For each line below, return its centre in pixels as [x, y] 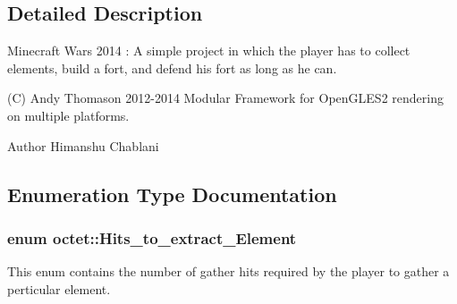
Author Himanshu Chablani [83, 145]
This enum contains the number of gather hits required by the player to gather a [228, 271]
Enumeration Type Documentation [172, 194]
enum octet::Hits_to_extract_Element [152, 237]
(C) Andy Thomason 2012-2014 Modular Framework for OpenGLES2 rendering [225, 98]
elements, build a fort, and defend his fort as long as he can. [172, 68]
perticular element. [59, 288]
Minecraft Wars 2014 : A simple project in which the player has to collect [209, 51]
